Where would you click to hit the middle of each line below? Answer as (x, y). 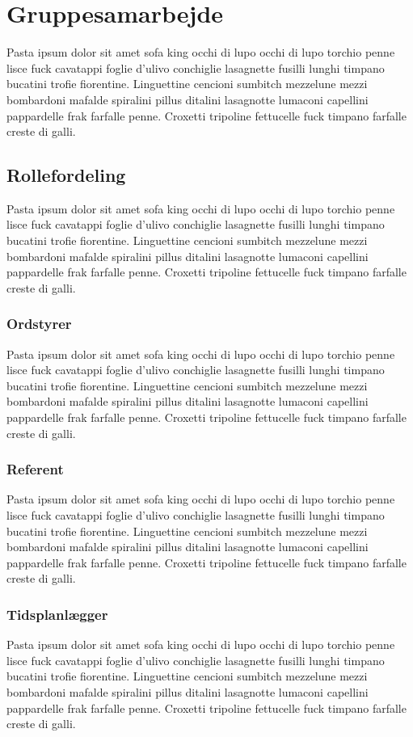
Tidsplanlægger (57, 614)
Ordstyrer (39, 324)
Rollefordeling (66, 175)
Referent (35, 469)
